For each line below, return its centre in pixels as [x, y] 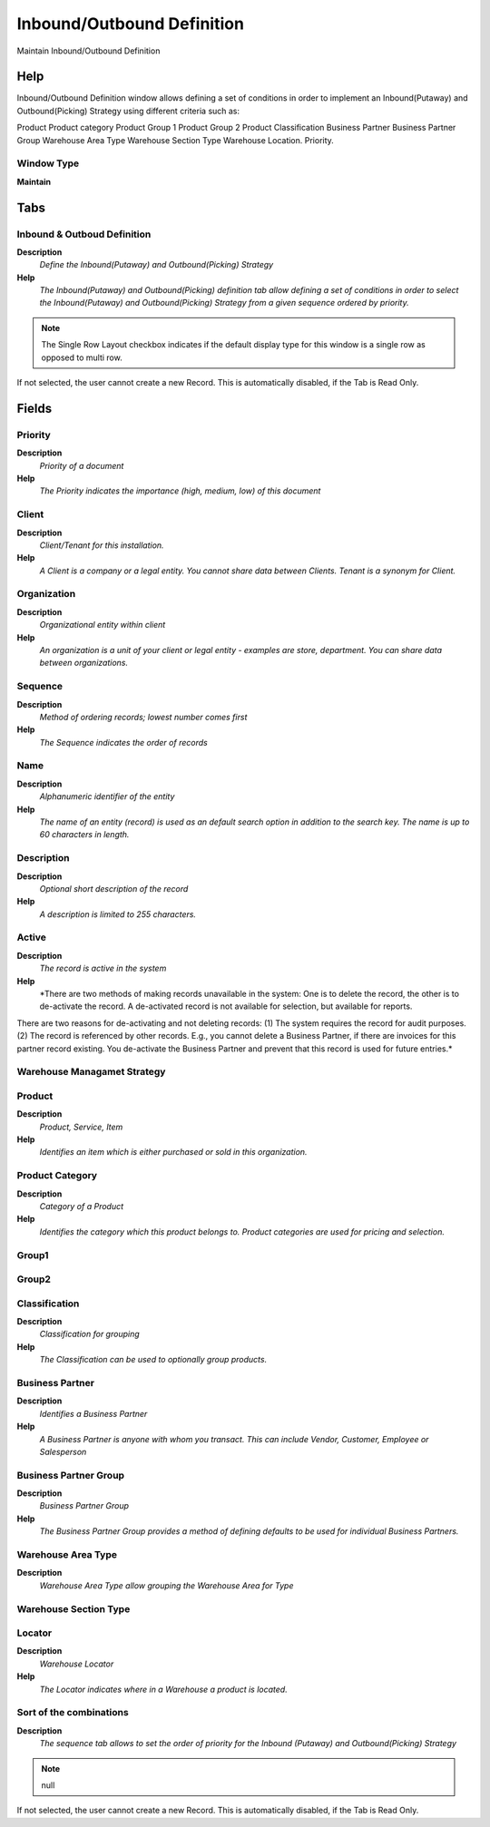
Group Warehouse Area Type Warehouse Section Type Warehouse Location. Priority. [176, 140]
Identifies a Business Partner [93, 1413]
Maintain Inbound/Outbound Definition [88, 51]
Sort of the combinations [73, 1713]
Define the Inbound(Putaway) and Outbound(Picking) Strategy [157, 265]
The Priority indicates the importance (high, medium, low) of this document [180, 491]
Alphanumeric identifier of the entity [107, 796]
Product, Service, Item [81, 1127]
